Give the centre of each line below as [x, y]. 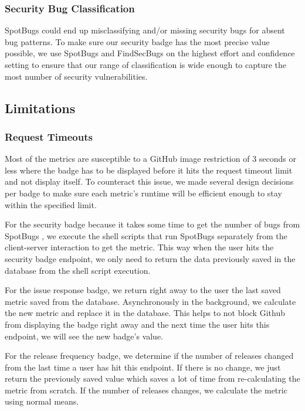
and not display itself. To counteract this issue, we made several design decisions [149, 181]
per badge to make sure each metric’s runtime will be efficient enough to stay [143, 193]
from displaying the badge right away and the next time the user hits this [137, 324]
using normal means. [42, 401]
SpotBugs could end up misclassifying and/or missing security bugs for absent [145, 30]
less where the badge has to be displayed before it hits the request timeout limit [149, 170]
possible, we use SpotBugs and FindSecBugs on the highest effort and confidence [150, 53]
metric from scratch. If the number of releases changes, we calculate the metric [146, 390]
